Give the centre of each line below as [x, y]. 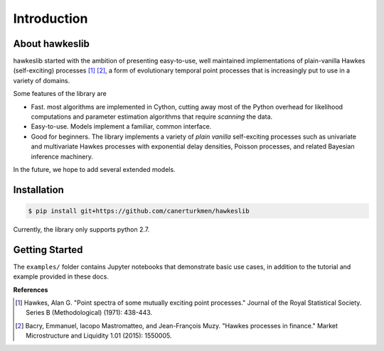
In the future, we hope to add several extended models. [94, 169]
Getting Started [48, 250]
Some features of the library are [60, 94]
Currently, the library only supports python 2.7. [81, 229]
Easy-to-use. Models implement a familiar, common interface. [121, 126]
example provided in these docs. [61, 276]
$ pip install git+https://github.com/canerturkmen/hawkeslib [139, 211]
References [31, 290]
